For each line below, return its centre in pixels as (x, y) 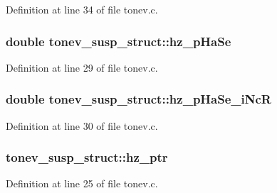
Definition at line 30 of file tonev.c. (82, 125)
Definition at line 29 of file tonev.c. (82, 67)
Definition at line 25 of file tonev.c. (82, 183)
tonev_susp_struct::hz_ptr (87, 157)
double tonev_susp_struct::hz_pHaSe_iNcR (138, 99)
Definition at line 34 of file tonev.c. (82, 9)
